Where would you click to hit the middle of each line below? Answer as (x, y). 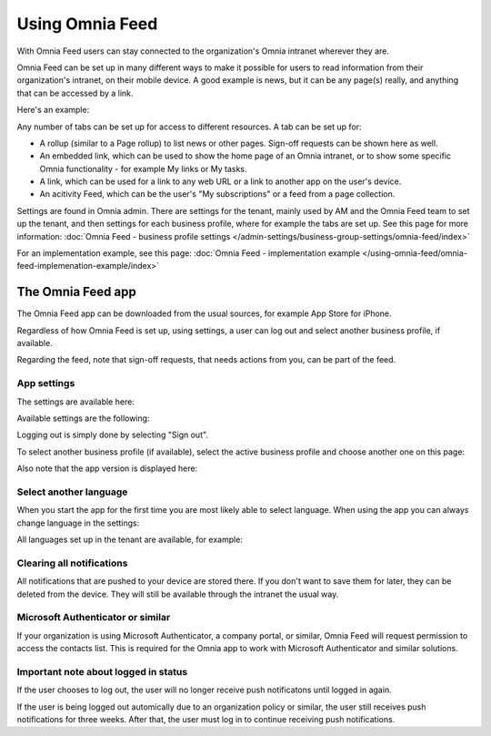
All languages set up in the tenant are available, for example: (130, 540)
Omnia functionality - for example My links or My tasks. (143, 169)
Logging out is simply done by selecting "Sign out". (113, 435)
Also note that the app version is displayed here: (107, 468)
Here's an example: (53, 110)
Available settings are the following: (83, 418)
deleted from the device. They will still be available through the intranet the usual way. (178, 594)
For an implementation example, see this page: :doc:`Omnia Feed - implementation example (189, 253)
